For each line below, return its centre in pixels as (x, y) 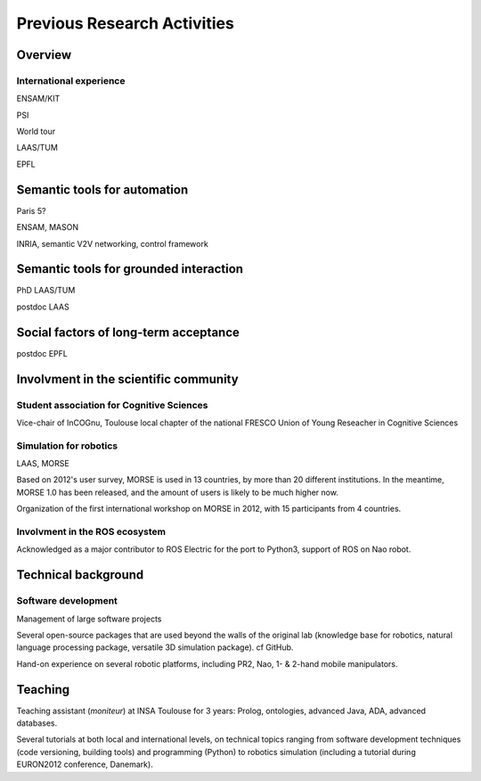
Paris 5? (31, 210)
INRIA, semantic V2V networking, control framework (112, 243)
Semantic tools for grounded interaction (130, 269)
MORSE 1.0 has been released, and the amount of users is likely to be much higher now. (177, 492)
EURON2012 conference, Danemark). (85, 765)
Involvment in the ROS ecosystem (91, 532)
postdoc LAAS (43, 307)
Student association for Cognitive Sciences (112, 405)
